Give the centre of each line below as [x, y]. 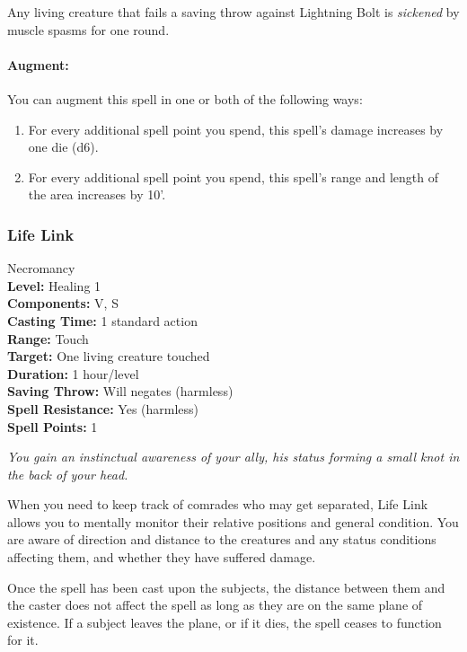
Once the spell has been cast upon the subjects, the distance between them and [226, 587]
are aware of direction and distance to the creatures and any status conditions [222, 539]
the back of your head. [68, 474]
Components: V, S [63, 303]
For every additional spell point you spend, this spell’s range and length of [233, 176]
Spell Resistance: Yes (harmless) [103, 408]
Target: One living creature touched [109, 356]
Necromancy [41, 268]
